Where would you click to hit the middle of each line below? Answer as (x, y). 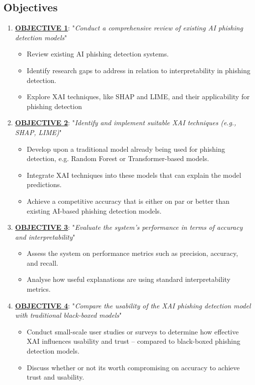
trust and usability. (56, 377)
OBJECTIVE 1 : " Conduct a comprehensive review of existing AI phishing (129, 28)
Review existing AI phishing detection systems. (98, 54)
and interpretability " (45, 236)
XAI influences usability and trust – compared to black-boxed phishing (134, 341)
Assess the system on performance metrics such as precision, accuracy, (132, 253)
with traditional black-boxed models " (68, 315)
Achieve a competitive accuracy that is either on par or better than (128, 201)
